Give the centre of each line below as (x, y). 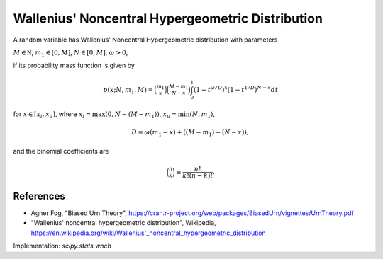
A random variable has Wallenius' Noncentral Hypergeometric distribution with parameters (145, 40)
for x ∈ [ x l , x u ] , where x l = (52, 115)
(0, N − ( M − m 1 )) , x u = (141, 115)
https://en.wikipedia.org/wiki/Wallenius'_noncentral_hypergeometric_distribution (148, 233)
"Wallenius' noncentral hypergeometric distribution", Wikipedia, (123, 223)
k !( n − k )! (197, 176)
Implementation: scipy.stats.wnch (62, 246)
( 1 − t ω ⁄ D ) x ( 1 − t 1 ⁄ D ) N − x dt (236, 89)
